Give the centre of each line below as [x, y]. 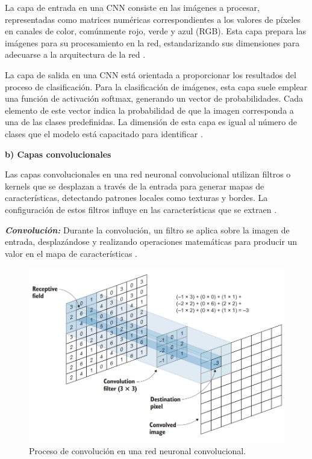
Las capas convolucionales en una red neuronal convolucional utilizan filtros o [148, 174]
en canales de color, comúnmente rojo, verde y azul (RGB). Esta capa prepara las [156, 31]
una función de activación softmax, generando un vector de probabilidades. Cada [154, 98]
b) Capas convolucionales [58, 154]
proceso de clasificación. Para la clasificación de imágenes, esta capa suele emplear [156, 86]
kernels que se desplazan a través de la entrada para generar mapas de [135, 186]
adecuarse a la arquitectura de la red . [75, 54]
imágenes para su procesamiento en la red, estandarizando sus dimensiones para [152, 42]
